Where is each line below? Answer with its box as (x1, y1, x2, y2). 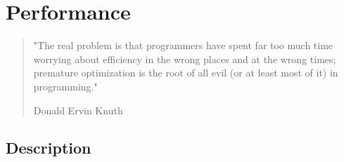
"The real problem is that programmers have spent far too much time (33, 38, 333, 53)
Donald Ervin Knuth (33, 102, 123, 117)
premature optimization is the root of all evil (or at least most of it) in (33, 65, 338, 80)
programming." (33, 79, 98, 93)
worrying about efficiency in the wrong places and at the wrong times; (33, 51, 336, 66)
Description (6, 137, 91, 158)
